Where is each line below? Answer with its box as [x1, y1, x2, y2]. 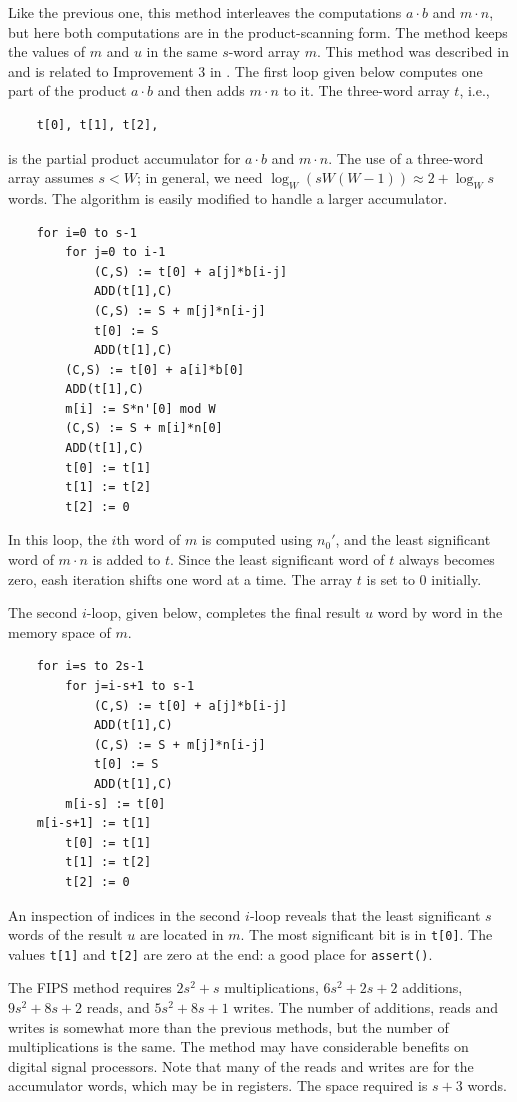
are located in [139, 924, 224, 945]
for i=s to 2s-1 [36, 659, 145, 674]
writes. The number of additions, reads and [233, 997, 499, 1018]
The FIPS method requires [8, 977, 172, 998]
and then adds [157, 80, 245, 101]
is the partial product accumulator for [8, 147, 241, 168]
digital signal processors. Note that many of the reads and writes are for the [8, 1055, 474, 1076]
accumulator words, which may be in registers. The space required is [8, 1075, 428, 1096]
